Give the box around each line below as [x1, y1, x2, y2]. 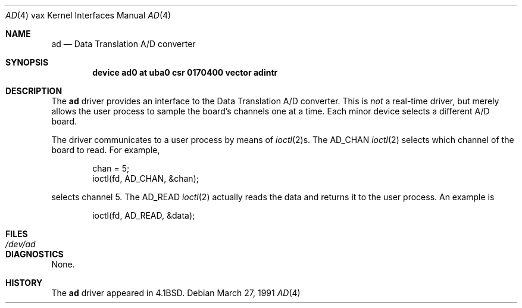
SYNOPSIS [5, 57, 49, 67]
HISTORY [5, 278, 43, 288]
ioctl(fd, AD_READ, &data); [92, 210, 195, 220]
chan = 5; [92, 163, 130, 173]
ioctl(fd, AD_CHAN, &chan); [92, 173, 199, 183]
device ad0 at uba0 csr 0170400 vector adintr [92, 67, 278, 77]
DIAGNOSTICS [5, 249, 64, 259]
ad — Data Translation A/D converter [51, 39, 196, 49]
